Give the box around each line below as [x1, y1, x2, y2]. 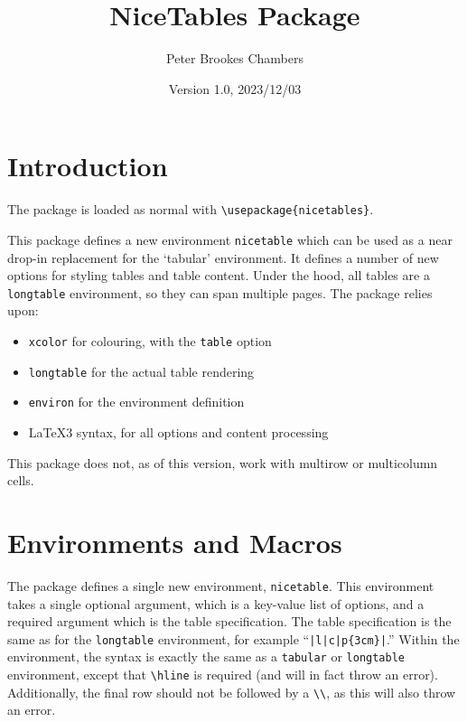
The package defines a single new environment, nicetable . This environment [7, 576, 434, 595]
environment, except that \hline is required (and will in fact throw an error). [7, 665, 438, 684]
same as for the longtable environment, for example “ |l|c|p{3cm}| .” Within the [7, 629, 460, 648]
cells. [7, 471, 34, 490]
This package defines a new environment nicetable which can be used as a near [7, 230, 453, 248]
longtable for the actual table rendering [28, 361, 255, 380]
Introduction [7, 147, 168, 184]
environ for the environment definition [28, 392, 245, 411]
